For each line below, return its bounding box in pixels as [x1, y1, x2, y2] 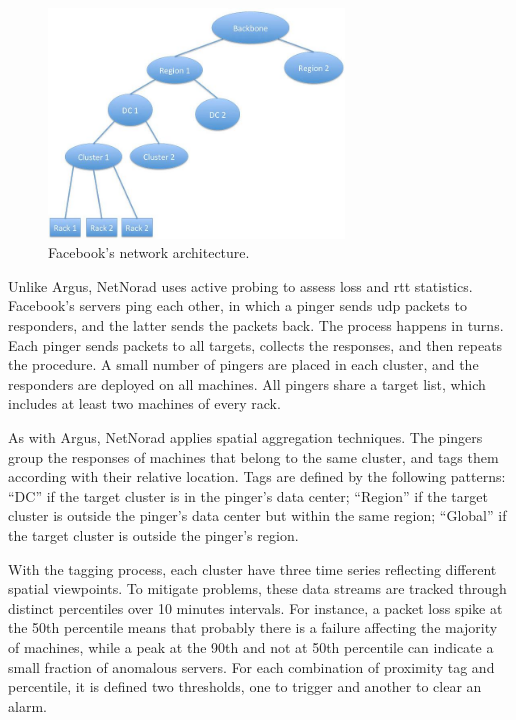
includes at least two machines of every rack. [8, 393, 281, 414]
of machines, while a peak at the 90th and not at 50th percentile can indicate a [8, 636, 494, 657]
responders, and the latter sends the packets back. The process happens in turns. [8, 315, 504, 336]
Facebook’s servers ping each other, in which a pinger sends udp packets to [8, 295, 467, 316]
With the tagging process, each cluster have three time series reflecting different [8, 558, 497, 579]
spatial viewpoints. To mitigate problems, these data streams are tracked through [8, 578, 507, 599]
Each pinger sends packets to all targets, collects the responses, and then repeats [8, 334, 503, 355]
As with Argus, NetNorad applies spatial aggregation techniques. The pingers [8, 427, 483, 447]
